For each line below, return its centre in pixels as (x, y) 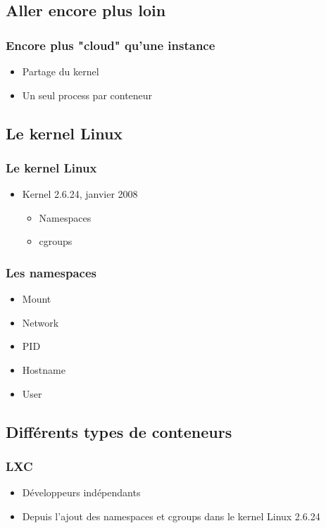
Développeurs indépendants (81, 492)
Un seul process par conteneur (87, 95)
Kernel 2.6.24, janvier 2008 (80, 194)
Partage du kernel (61, 71)
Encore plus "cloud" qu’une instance (111, 45)
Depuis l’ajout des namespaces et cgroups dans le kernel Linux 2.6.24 (171, 516)
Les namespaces (51, 272)
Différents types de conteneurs (119, 431)
